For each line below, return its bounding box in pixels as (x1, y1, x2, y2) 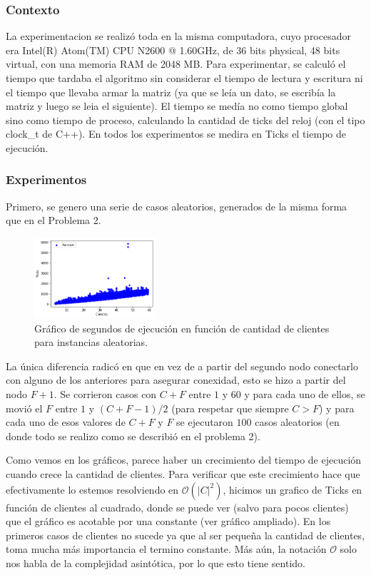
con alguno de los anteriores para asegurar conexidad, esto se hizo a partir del (6, 372, 346, 387)
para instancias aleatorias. (34, 335, 148, 350)
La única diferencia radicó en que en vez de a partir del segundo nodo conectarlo (6, 358, 358, 373)
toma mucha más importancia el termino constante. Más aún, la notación (6, 541, 327, 556)
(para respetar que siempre (171, 400, 289, 415)
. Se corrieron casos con (54, 387, 157, 401)
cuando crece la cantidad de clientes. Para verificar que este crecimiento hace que (6, 466, 360, 481)
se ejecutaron (176, 414, 233, 429)
